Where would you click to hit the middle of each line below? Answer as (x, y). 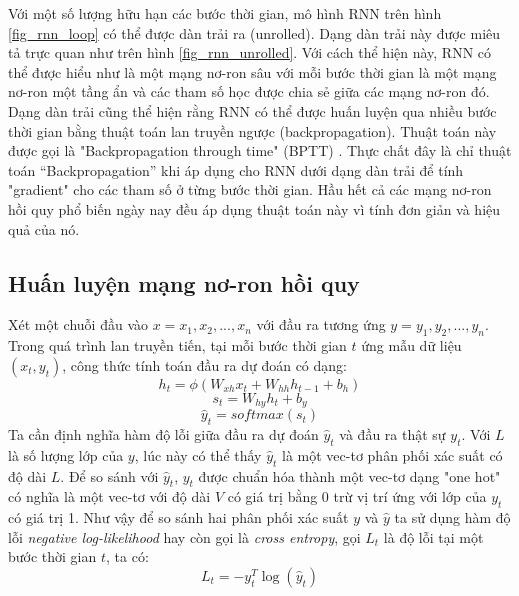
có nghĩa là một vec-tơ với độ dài (109, 496)
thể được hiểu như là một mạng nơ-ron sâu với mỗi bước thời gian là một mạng (252, 71)
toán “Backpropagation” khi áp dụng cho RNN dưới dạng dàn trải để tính (236, 169)
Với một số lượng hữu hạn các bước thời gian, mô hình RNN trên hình (225, 13)
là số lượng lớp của (66, 454)
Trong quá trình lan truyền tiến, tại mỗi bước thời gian (177, 345)
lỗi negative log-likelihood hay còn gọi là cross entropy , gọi (184, 536)
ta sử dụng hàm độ (452, 517)
